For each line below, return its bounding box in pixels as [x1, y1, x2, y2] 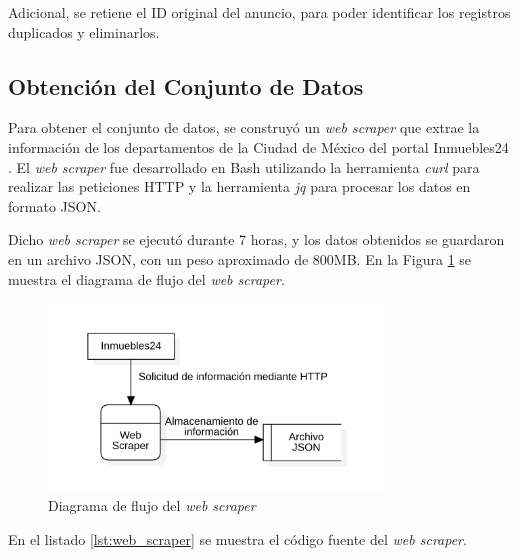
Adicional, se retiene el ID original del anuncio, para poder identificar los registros [8, 2, 511, 22]
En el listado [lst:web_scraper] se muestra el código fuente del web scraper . [8, 528, 467, 549]
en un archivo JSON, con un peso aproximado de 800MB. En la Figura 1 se [8, 248, 472, 269]
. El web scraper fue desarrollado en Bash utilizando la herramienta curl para [8, 156, 480, 177]
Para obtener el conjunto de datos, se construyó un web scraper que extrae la [8, 117, 480, 138]
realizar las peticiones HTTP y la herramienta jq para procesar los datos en [8, 176, 471, 197]
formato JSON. [8, 195, 101, 216]
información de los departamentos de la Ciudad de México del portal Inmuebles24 [8, 136, 509, 157]
